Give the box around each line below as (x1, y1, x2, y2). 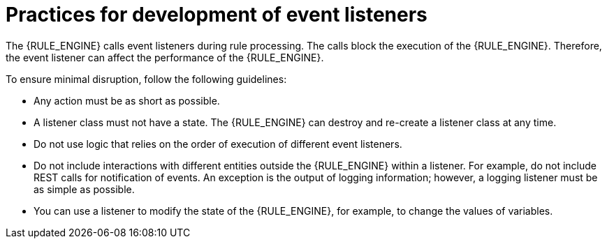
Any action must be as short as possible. (34, 94, 220, 107)
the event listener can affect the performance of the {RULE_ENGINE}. (6, 51, 324, 63)
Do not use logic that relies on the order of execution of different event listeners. (34, 137, 402, 150)
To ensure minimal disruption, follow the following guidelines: (6, 73, 287, 85)
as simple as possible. (34, 183, 135, 195)
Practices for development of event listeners (6, 3, 427, 26)
